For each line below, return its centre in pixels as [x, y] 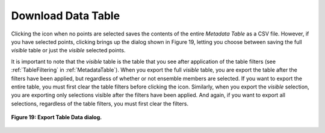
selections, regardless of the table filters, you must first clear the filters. [100, 104]
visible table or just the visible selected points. [68, 51]
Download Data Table [66, 16]
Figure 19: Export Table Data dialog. [57, 117]
